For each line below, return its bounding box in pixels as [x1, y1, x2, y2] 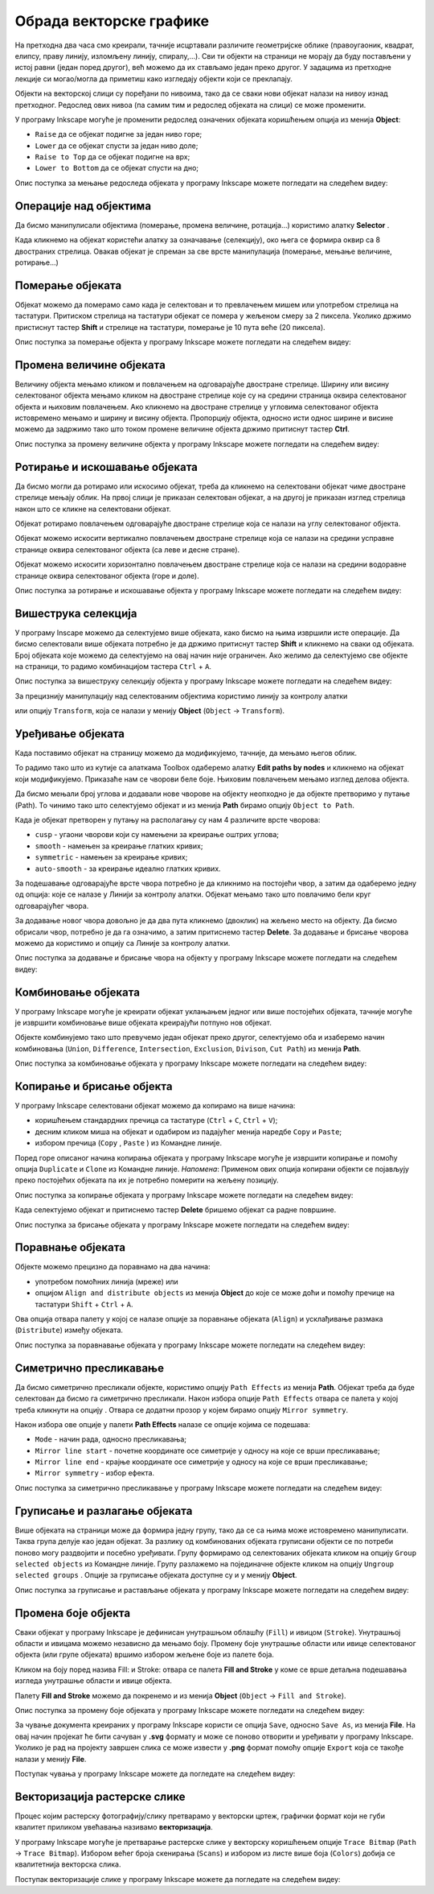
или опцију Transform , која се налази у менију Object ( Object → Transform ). [14, 706, 285, 716]
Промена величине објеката [14, 358, 166, 372]
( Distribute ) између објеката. [14, 1325, 124, 1335]
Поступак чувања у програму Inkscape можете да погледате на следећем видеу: [14, 1768, 296, 1778]
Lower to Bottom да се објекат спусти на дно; [35, 163, 199, 173]
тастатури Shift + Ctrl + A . [35, 1299, 133, 1309]
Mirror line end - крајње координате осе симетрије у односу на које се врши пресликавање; [35, 1457, 368, 1467]
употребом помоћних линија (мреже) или [35, 1277, 178, 1286]
